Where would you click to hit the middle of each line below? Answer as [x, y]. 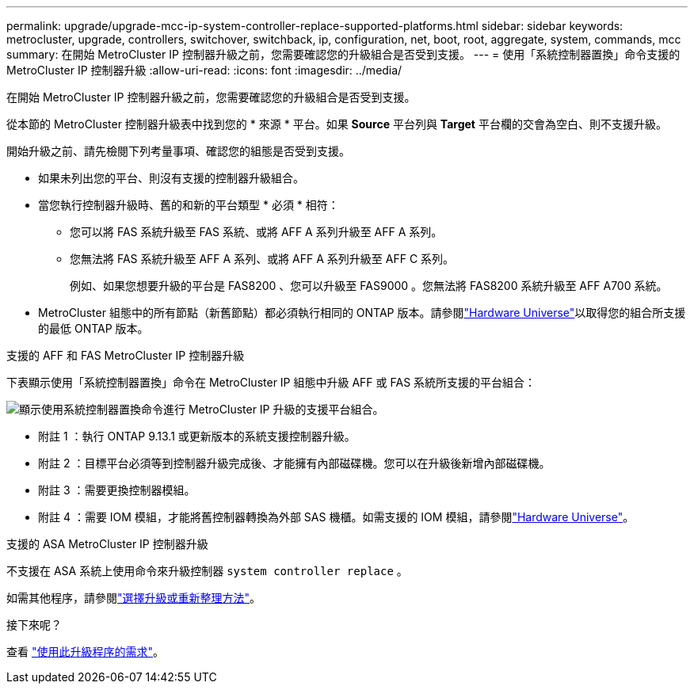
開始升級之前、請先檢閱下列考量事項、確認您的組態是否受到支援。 [178, 151]
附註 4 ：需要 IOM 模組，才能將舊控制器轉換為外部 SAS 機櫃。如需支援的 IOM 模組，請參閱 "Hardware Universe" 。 [336, 517]
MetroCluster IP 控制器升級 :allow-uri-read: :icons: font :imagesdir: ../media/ [204, 70]
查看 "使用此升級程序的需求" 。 [85, 652]
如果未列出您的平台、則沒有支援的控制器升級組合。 [171, 178]
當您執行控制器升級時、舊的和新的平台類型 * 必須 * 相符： [189, 205]
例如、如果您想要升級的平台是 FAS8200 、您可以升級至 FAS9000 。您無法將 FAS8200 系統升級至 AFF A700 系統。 [369, 286]
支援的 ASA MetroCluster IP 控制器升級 [107, 544]
